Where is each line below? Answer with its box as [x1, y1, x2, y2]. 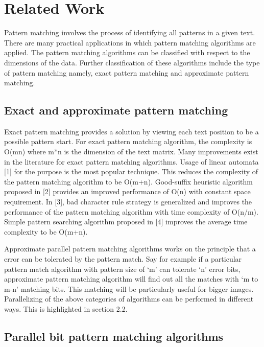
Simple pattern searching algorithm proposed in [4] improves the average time [4, 216, 248, 227]
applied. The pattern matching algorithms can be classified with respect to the [4, 47, 250, 58]
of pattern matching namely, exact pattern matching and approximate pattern [4, 67, 249, 78]
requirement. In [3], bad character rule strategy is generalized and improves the [4, 196, 252, 207]
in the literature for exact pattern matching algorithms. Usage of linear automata [4, 156, 259, 167]
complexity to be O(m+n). [4, 226, 88, 237]
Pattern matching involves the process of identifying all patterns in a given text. [4, 27, 255, 38]
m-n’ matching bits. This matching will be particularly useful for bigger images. [4, 283, 254, 294]
